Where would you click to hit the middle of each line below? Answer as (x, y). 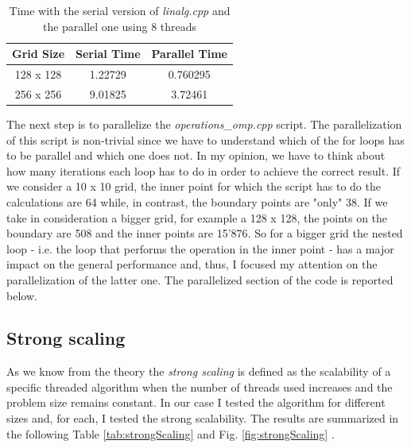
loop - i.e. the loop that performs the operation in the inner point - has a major (200, 248)
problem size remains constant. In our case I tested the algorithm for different (196, 402)
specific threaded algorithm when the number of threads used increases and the (200, 386)
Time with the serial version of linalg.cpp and (120, 10)
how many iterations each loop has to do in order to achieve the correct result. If (204, 170)
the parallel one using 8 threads (120, 26)
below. (22, 295)
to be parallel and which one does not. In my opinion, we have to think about (196, 155)
